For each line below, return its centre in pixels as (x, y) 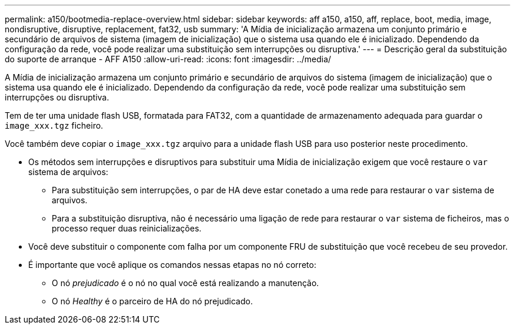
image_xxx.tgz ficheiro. (54, 125)
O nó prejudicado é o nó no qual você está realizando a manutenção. (185, 283)
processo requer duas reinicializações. (127, 228)
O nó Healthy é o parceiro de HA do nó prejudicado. (152, 301)
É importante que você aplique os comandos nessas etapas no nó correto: (172, 265)
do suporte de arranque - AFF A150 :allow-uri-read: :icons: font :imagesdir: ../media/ (168, 59)
